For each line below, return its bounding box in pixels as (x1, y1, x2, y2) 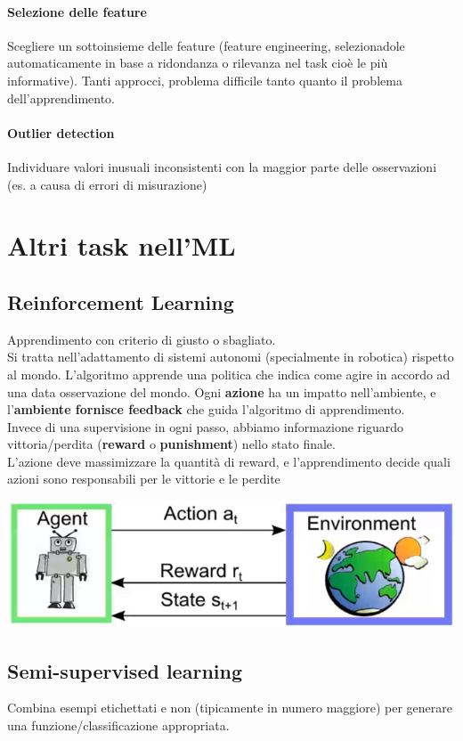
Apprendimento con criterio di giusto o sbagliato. (7, 330, 276, 348)
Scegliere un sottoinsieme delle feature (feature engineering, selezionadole (7, 36, 405, 54)
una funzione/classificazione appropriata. (7, 715, 230, 734)
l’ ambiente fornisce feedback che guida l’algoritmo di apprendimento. (7, 400, 405, 419)
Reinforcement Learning (7, 288, 234, 315)
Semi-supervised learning (7, 656, 242, 684)
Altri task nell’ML (7, 227, 236, 264)
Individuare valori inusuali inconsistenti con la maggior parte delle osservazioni (7, 157, 437, 175)
